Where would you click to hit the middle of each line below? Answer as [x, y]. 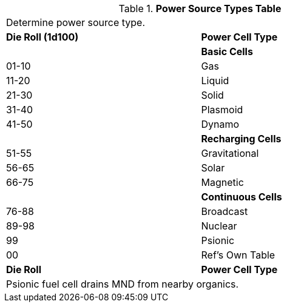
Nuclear [219, 226]
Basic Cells [227, 51]
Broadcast [225, 211]
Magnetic [222, 182]
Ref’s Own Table [238, 255]
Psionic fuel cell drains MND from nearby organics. [123, 284]
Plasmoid [222, 110]
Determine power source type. [76, 22]
